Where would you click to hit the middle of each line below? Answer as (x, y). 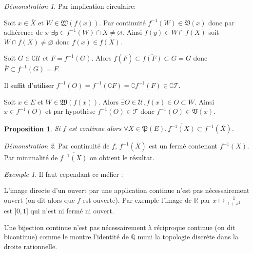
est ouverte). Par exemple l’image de (137, 200)
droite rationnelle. (30, 246)
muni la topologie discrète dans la (188, 237)
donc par (221, 22)
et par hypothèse (70, 111)
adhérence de (23, 32)
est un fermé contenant (183, 146)
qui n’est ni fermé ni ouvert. (72, 211)
